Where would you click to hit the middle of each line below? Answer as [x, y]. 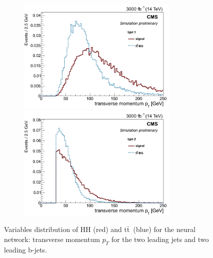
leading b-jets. [26, 249]
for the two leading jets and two [160, 239]
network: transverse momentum [52, 239]
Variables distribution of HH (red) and [63, 229]
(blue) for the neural [164, 229]
